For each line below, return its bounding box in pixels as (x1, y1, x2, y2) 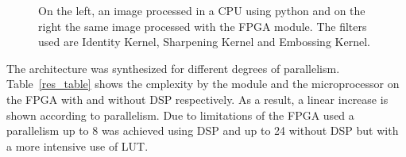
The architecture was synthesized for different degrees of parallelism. (6, 59, 340, 76)
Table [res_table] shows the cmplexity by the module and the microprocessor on (6, 75, 400, 92)
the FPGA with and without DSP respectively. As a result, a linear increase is (6, 90, 389, 107)
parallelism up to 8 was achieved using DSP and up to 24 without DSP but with (6, 122, 399, 139)
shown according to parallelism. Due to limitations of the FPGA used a (6, 106, 354, 123)
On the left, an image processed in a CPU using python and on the (38, 2, 365, 18)
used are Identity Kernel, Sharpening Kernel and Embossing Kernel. (38, 33, 370, 50)
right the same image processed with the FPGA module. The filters (38, 17, 367, 34)
